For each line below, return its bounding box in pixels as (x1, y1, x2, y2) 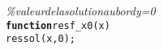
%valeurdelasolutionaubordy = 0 (6, 2, 156, 19)
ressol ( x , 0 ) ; (6, 33, 75, 45)
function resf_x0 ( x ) (6, 19, 110, 31)
